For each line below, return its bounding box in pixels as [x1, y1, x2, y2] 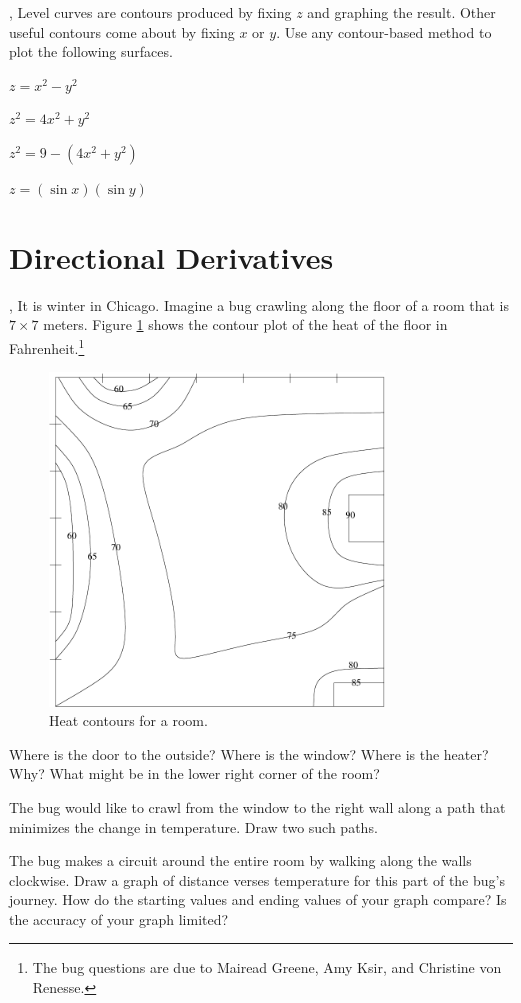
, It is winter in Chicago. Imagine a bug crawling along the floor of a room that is [9, 294, 510, 315]
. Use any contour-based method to [276, 21, 492, 42]
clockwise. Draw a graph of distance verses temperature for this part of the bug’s [9, 869, 505, 890]
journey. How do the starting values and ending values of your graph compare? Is [9, 889, 507, 910]
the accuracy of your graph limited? [9, 908, 229, 929]
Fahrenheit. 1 [9, 334, 85, 358]
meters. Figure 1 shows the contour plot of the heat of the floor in [43, 314, 448, 335]
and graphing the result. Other [307, 2, 496, 22]
